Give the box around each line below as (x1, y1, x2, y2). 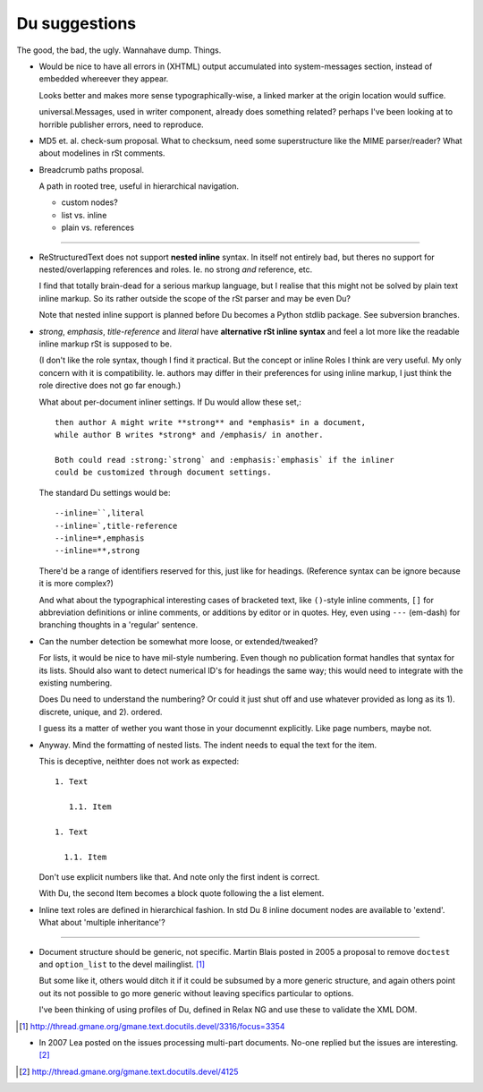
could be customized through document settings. (55, 467, 272, 478)
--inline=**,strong (55, 546, 140, 556)
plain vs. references (61, 222, 134, 233)
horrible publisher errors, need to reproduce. (38, 119, 205, 130)
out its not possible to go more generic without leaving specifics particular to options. (38, 987, 354, 998)
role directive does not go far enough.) (38, 380, 182, 391)
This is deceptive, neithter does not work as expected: (38, 755, 240, 766)
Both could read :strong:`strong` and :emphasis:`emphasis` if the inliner (55, 455, 394, 465)
